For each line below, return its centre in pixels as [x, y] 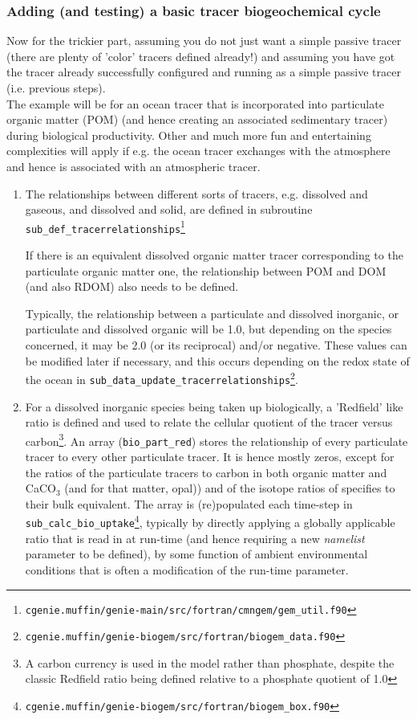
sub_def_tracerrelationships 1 [105, 226]
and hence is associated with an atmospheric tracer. [134, 166]
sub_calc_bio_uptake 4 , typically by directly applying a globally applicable [210, 521]
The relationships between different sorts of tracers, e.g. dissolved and [196, 193]
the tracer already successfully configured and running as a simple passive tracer [204, 72]
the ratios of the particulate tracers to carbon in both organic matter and [206, 472]
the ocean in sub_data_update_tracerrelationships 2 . [162, 378]
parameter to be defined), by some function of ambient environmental [196, 554]
